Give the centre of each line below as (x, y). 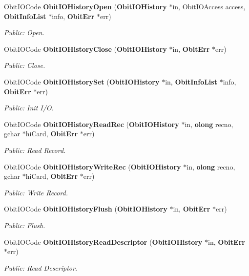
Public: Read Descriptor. (41, 267)
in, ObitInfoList (191, 81)
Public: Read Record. (35, 150)
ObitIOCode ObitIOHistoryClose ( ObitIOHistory (85, 49)
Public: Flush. (25, 225)
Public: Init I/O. (29, 108)
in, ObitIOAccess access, (209, 6)
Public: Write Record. (36, 192)
